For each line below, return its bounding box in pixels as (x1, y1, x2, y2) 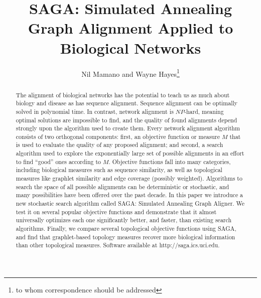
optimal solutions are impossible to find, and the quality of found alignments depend (16, 115, 237, 124)
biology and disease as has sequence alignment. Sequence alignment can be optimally (16, 99, 238, 107)
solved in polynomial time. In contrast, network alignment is (16, 107, 174, 115)
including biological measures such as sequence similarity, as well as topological (16, 166, 222, 174)
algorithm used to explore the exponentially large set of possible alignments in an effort (16, 149, 244, 158)
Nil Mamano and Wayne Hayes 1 (81, 67, 180, 79)
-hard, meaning (184, 107, 224, 115)
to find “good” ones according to (16, 157, 101, 166)
